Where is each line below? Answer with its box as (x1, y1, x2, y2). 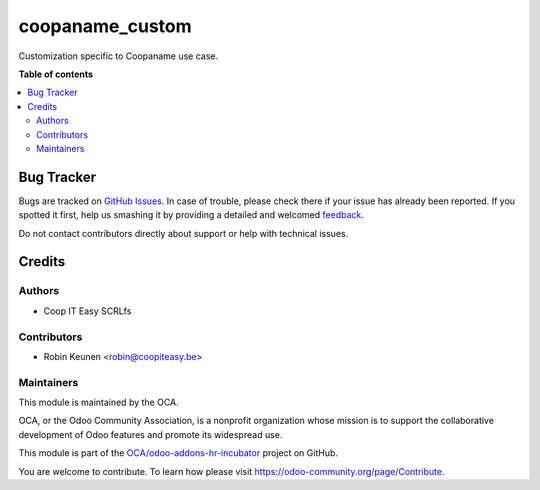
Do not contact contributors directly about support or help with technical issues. (18, 227, 349, 239)
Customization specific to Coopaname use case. (18, 50, 219, 62)
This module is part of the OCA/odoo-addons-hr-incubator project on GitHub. (18, 447, 339, 459)
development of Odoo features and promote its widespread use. (18, 428, 283, 440)
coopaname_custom (18, 15, 192, 37)
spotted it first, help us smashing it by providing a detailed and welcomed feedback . (18, 209, 365, 221)
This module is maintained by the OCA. (18, 396, 179, 409)
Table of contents (18, 68, 94, 80)
